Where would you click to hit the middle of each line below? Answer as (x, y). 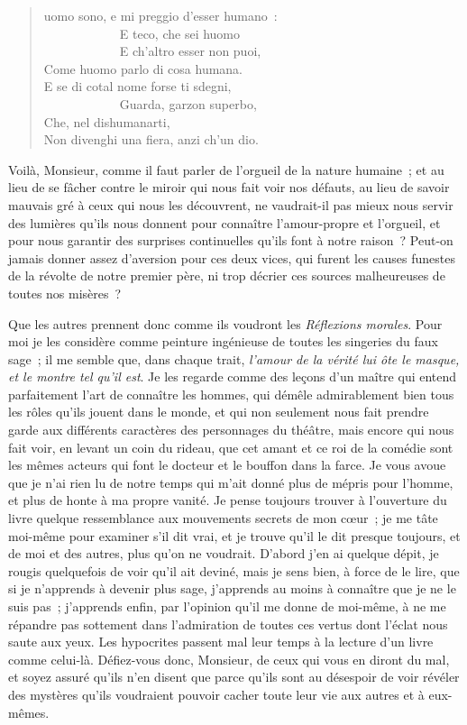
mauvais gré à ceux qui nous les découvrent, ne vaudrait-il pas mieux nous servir (231, 204)
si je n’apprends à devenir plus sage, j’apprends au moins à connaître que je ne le (232, 588)
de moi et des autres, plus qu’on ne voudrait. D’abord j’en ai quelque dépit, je (224, 553)
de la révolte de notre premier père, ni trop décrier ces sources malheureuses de (227, 275)
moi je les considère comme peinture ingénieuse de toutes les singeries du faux (223, 341)
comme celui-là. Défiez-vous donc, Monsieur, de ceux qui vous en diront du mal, (229, 659)
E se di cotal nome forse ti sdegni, (137, 86)
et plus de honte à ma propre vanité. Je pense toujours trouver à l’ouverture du (228, 500)
